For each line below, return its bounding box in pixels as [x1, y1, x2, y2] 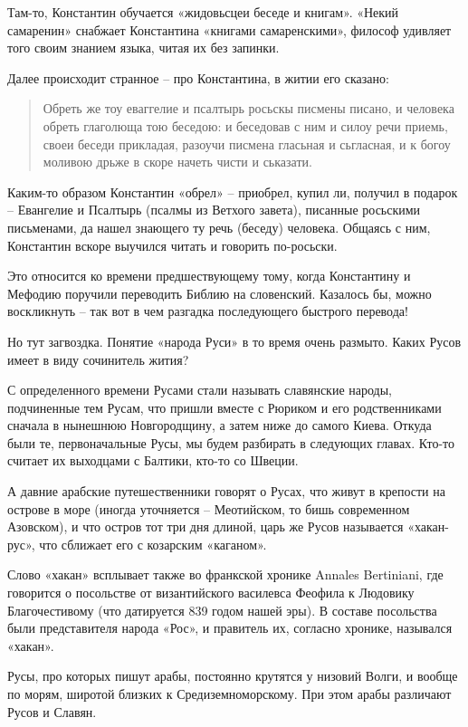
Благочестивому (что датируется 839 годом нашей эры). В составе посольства [7, 600, 437, 619]
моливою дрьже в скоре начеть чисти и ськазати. [43, 152, 312, 171]
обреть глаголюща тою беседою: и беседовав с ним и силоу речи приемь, [43, 116, 448, 135]
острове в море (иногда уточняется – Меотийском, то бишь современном [7, 499, 410, 518]
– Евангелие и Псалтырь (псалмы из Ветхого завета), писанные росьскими [7, 200, 421, 219]
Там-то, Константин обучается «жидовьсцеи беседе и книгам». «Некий [7, 3, 399, 21]
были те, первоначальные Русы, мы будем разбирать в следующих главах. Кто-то [7, 433, 455, 452]
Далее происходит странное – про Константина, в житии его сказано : [7, 68, 389, 87]
